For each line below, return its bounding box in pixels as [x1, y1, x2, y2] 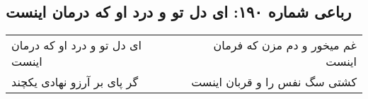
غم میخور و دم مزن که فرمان [213, 37, 357, 54]
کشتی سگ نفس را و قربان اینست [191, 74, 357, 91]
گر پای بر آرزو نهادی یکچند [11, 74, 139, 91]
